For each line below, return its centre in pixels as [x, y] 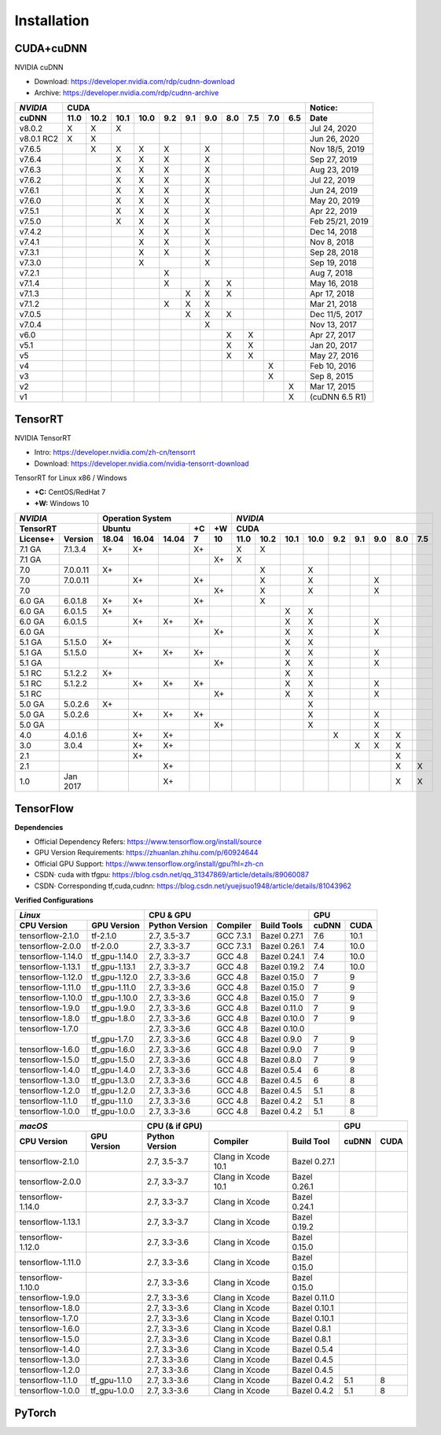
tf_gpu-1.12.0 [115, 977]
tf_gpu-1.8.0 [113, 1019]
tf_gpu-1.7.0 [113, 1039]
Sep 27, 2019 [333, 160]
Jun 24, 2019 [334, 190]
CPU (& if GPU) [175, 1127]
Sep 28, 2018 [334, 253]
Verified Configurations [54, 900]
